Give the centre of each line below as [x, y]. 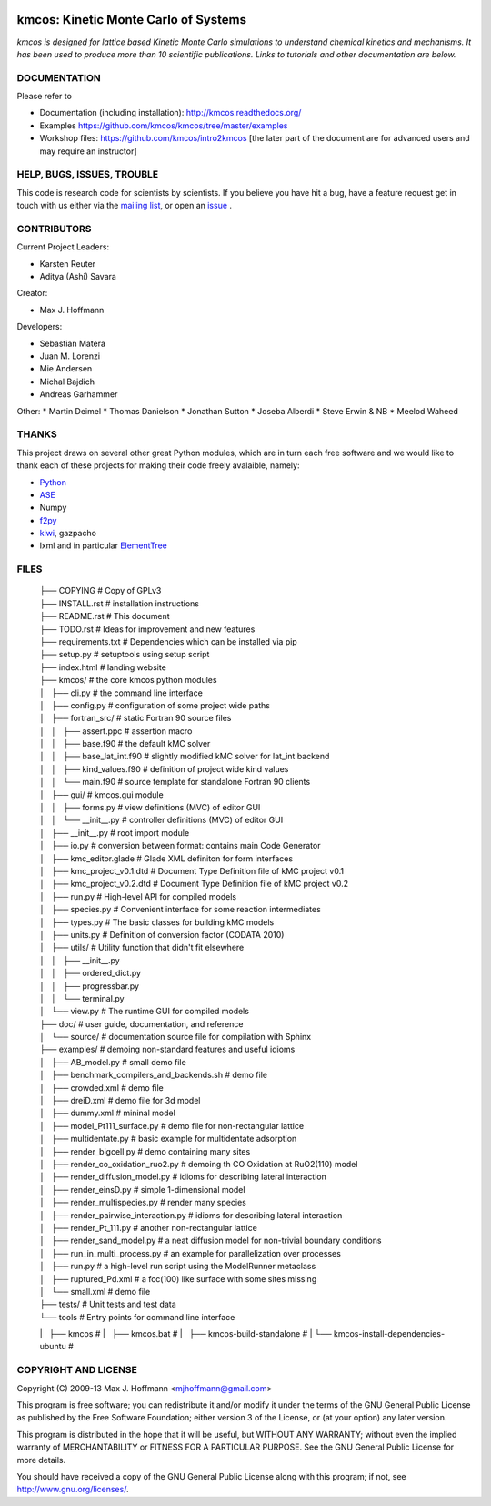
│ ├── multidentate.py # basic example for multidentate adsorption [168, 1139]
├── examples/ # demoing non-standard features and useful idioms [167, 1049]
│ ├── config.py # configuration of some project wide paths [155, 705]
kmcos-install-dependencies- [389, 1334]
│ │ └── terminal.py [82, 998]
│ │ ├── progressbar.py [90, 986]
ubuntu [53, 1347]
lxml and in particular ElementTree [104, 545]
